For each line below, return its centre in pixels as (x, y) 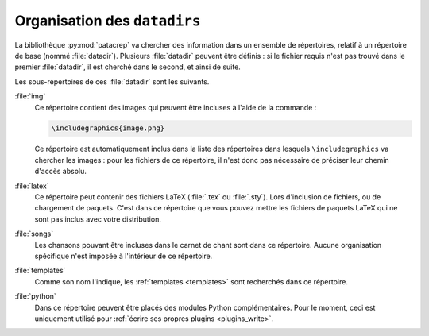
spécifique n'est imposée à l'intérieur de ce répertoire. (124, 256)
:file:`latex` (32, 186)
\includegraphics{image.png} (108, 128)
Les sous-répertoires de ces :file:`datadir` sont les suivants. (112, 81)
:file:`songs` (34, 234)
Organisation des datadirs (108, 21)
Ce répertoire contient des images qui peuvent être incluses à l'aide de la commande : (176, 107)
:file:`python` (36, 296)
